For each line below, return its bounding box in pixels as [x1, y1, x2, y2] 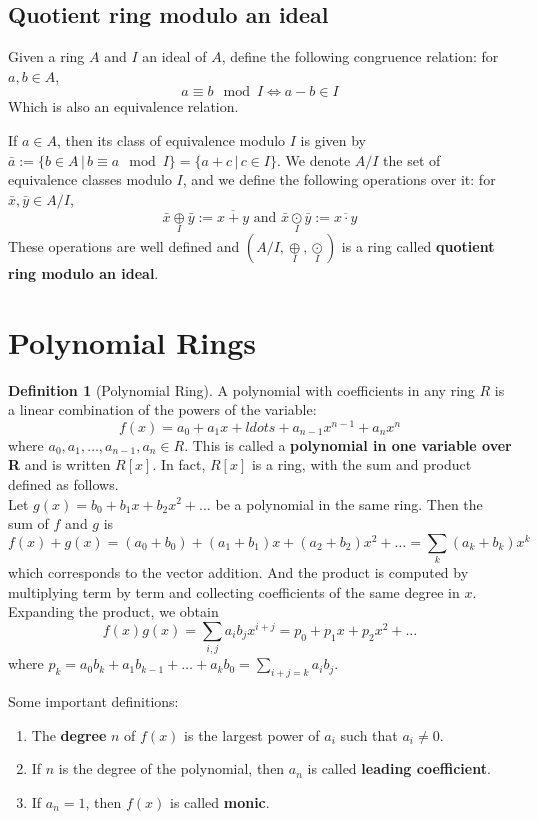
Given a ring [8, 46, 85, 67]
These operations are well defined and [8, 235, 240, 256]
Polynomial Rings [8, 321, 256, 362]
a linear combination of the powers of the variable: [8, 399, 317, 420]
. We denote [276, 149, 351, 170]
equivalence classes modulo [8, 169, 172, 190]
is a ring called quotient [341, 235, 495, 256]
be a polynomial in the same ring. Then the [215, 493, 483, 514]
